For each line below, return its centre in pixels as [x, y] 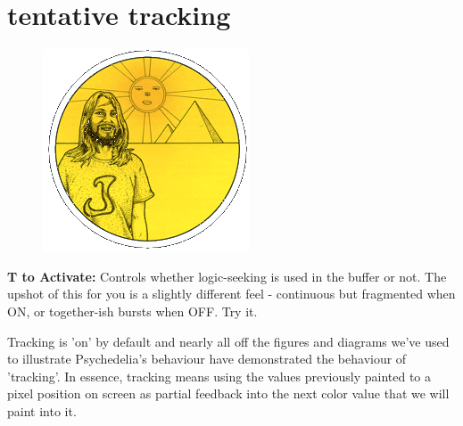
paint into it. [42, 410]
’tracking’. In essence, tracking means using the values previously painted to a [219, 376]
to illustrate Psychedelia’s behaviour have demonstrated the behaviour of [207, 359]
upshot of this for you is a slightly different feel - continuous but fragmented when [231, 294]
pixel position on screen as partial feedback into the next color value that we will [228, 393]
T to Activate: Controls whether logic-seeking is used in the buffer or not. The [227, 276]
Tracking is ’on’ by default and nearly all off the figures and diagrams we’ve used [228, 341]
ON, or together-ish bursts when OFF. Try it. [132, 311]
